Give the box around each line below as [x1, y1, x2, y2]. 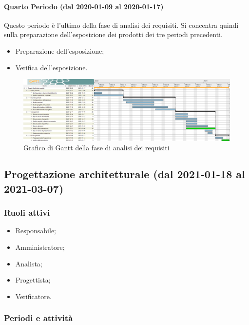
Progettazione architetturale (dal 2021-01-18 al [4, 166, 245, 182]
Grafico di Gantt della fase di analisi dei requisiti [23, 142, 170, 153]
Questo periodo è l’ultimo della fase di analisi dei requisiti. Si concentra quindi [4, 20, 239, 30]
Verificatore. [15, 291, 52, 301]
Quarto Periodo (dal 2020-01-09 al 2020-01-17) [4, 1, 164, 11]
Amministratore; [15, 242, 65, 252]
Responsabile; [15, 225, 56, 236]
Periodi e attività [4, 312, 73, 324]
